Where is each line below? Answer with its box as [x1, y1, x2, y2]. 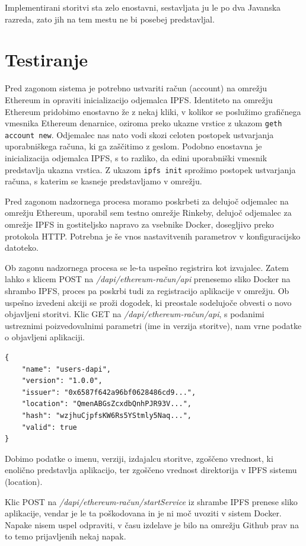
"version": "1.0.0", [21, 376, 103, 385]
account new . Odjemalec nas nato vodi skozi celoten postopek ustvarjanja [5, 128, 274, 141]
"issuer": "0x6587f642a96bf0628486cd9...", [21, 388, 196, 397]
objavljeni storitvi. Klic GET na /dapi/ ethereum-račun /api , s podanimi [5, 308, 264, 320]
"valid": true [21, 423, 77, 432]
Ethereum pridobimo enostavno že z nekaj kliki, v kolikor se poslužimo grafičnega [5, 105, 301, 117]
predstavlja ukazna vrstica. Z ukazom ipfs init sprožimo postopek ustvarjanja [5, 163, 296, 175]
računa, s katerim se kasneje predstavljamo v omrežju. [5, 175, 202, 187]
